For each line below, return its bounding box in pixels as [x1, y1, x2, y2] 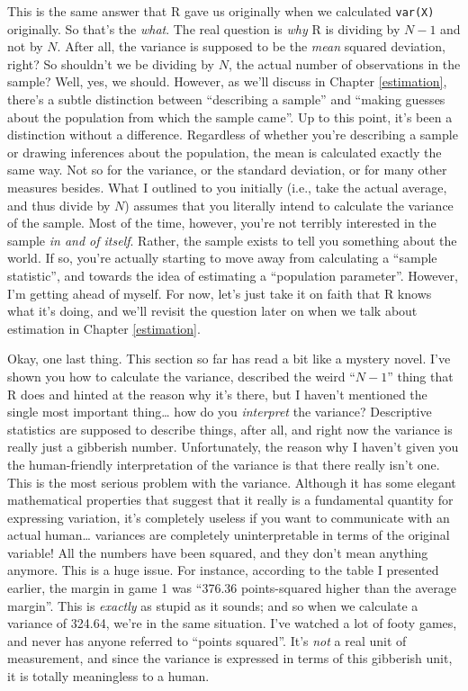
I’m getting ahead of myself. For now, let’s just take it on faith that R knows [7, 283, 432, 302]
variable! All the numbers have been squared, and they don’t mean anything [7, 543, 428, 561]
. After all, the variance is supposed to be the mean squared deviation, [57, 37, 445, 56]
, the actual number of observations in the [228, 54, 461, 73]
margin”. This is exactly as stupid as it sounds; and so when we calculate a [7, 596, 418, 615]
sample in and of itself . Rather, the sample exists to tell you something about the [7, 230, 457, 249]
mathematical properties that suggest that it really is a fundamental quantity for [7, 490, 454, 509]
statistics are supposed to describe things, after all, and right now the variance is [7, 419, 453, 438]
